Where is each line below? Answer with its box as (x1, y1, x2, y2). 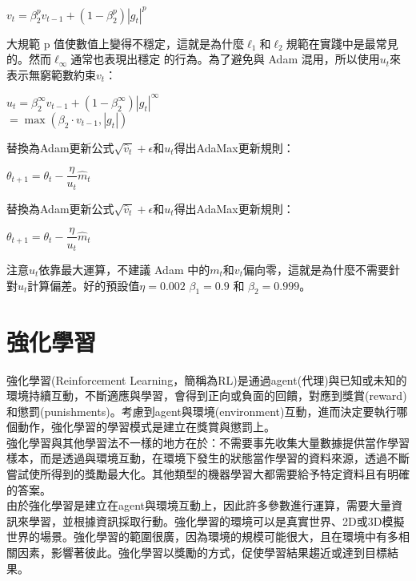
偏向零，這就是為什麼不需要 (242, 261, 389, 277)
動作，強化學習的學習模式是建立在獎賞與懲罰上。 (17, 418, 275, 435)
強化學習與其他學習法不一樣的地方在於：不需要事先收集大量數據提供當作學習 (6, 434, 410, 450)
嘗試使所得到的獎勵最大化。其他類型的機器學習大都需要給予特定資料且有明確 (6, 466, 410, 482)
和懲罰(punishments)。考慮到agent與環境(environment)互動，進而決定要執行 (6, 402, 397, 419)
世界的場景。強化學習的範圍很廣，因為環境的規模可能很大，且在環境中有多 (6, 528, 398, 545)
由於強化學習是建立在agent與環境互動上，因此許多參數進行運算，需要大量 (6, 497, 392, 514)
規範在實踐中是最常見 (286, 34, 398, 51)
